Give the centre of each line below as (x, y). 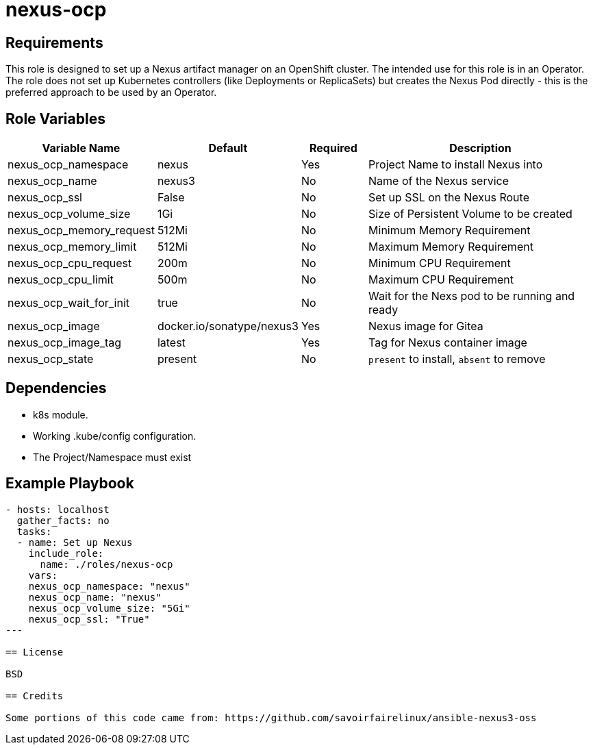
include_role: (66, 553)
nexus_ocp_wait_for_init (69, 303)
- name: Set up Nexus (75, 542)
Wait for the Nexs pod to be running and (472, 296)
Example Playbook (70, 484)
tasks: (34, 531)
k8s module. (61, 414)
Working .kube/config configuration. (115, 436)
